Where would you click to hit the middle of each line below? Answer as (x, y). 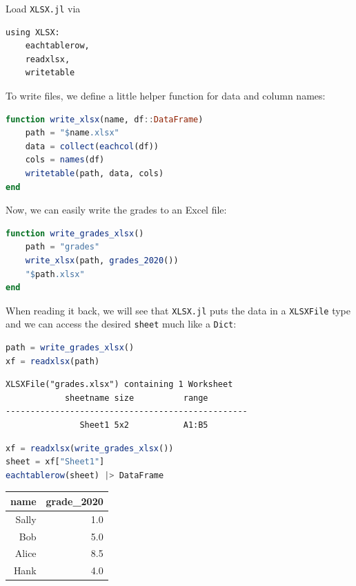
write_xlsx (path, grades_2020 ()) (102, 260)
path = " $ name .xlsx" (72, 133)
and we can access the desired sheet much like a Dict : (121, 324)
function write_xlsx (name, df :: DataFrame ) (105, 119)
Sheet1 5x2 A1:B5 (144, 425)
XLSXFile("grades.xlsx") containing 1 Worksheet (119, 385)
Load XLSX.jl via (43, 8)
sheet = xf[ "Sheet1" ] (55, 462)
